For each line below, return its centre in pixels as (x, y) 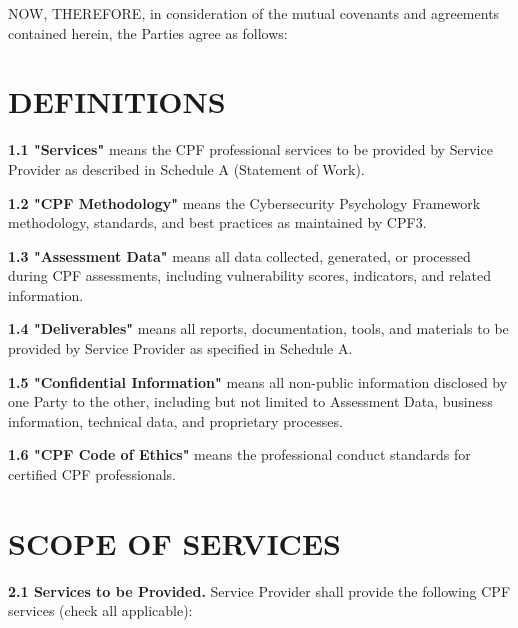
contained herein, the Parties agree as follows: (148, 32)
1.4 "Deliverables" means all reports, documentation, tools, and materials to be (258, 328)
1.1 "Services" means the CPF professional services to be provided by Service (250, 149)
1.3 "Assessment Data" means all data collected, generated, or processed (239, 255)
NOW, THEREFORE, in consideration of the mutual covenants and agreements (254, 13)
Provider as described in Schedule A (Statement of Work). (186, 168)
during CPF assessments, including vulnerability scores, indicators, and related (250, 275)
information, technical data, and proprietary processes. (175, 420)
